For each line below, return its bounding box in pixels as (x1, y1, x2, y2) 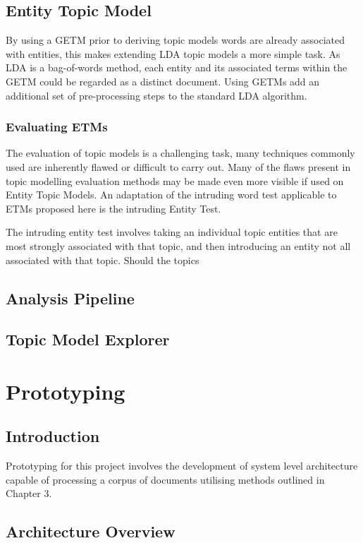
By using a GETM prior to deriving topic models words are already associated (6, 32, 345, 47)
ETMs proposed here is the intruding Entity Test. (6, 201, 221, 215)
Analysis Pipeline (6, 287, 135, 309)
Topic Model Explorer (6, 328, 170, 350)
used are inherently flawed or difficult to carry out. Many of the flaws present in (6, 159, 351, 174)
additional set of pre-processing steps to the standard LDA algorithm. (6, 88, 307, 102)
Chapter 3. (6, 486, 52, 501)
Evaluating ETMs (6, 118, 108, 136)
